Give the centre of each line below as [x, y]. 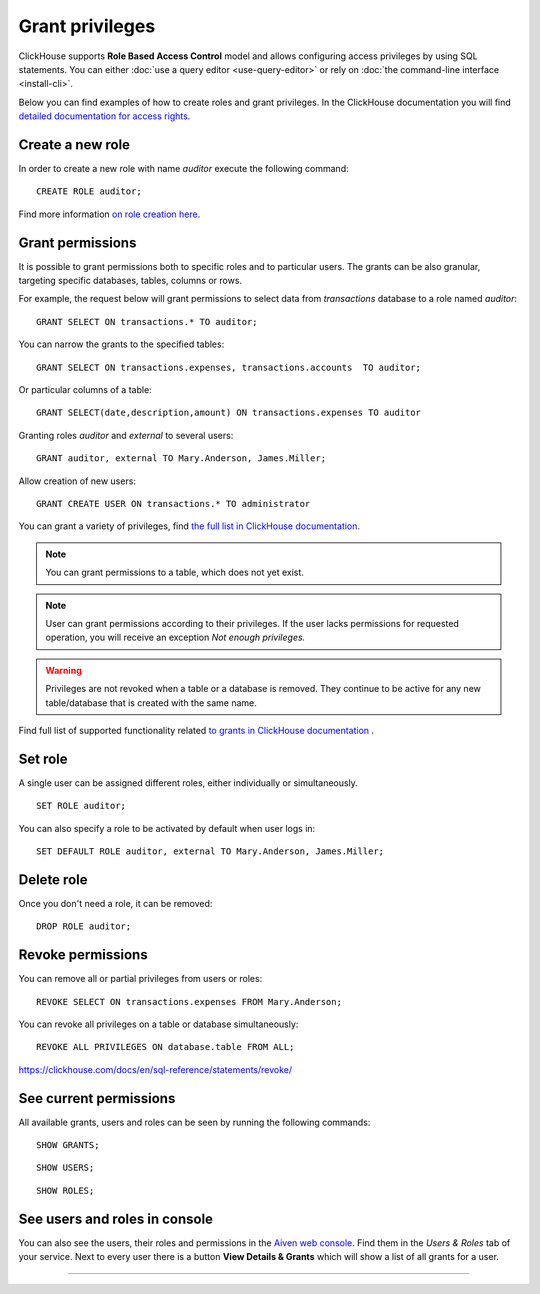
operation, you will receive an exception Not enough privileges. [175, 637]
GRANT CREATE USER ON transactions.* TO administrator [173, 503]
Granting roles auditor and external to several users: [126, 435]
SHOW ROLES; [65, 1190]
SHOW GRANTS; [68, 1145]
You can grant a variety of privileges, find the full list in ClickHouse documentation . [189, 526]
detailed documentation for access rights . [104, 116]
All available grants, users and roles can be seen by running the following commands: [194, 1122]
